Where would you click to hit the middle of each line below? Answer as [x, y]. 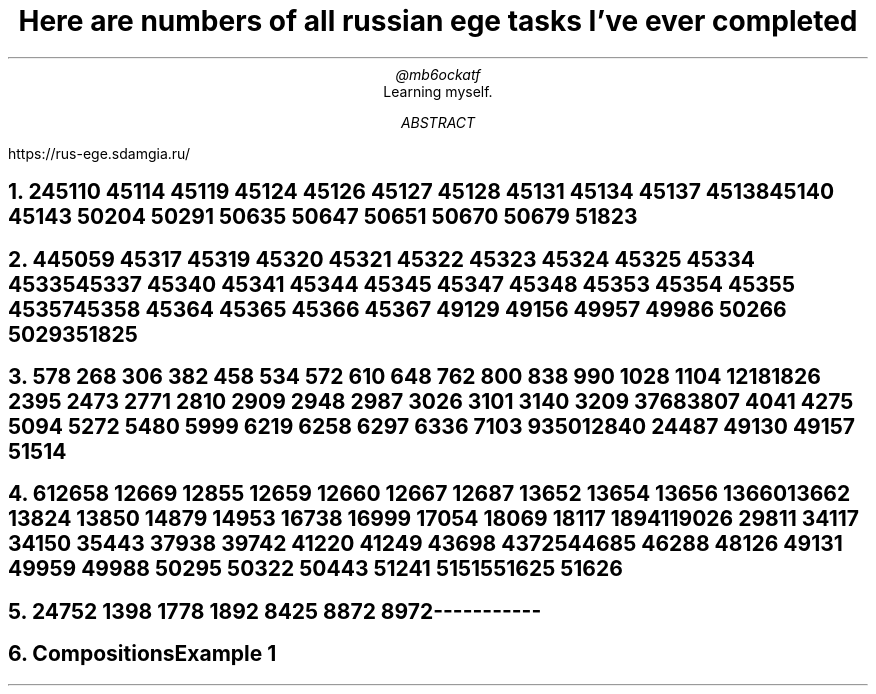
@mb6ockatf [438, 74]
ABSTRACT [438, 122]
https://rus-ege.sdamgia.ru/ [99, 153]
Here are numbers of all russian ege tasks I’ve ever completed [438, 21]
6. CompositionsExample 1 [142, 654]
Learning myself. [438, 91]
